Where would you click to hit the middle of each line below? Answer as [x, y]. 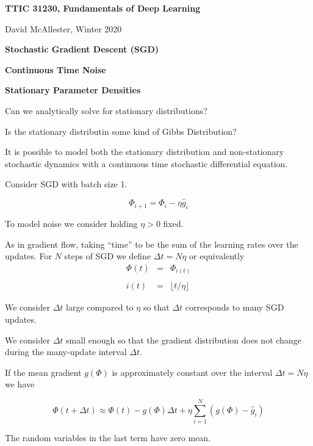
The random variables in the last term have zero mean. [108, 438]
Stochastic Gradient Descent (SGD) [82, 49]
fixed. [173, 223]
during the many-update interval [66, 352]
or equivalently [217, 256]
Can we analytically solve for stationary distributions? [106, 110]
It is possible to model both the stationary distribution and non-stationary [145, 152]
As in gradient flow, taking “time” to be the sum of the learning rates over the [152, 244]
